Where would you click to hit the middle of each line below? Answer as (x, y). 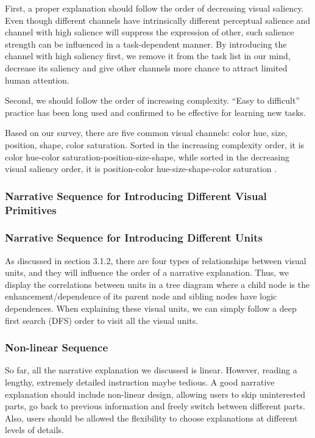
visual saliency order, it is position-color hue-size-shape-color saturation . (141, 169)
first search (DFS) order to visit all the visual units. (102, 320)
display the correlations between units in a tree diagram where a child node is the (157, 284)
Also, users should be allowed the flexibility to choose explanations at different (151, 418)
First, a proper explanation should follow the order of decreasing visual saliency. (154, 8)
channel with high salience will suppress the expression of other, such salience (150, 32)
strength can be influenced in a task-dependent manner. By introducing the (146, 44)
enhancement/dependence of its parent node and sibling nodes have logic (141, 296)
